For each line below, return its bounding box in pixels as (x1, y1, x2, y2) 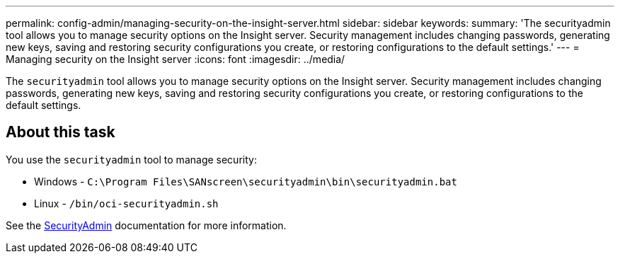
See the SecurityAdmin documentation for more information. (6, 219, 287, 231)
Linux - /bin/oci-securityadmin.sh (34, 197, 219, 209)
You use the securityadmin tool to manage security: (6, 153, 257, 166)
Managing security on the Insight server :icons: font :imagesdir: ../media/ (6, 53, 345, 65)
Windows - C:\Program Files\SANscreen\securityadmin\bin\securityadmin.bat (34, 175, 457, 188)
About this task (6, 123, 115, 142)
